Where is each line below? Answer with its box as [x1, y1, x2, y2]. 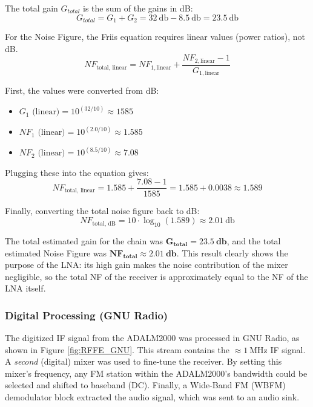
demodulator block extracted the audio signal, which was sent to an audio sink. [5, 391, 300, 403]
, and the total [226, 234, 281, 247]
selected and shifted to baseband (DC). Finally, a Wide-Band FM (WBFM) [5, 379, 286, 391]
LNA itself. [5, 282, 46, 295]
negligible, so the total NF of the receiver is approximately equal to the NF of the [5, 270, 308, 282]
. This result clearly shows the [176, 246, 288, 259]
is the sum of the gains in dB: [82, 2, 193, 14]
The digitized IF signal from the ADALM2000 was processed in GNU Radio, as [5, 331, 300, 344]
